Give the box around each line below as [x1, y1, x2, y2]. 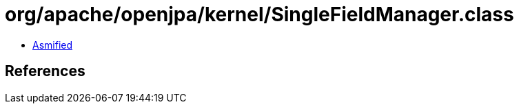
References [5, 62, 85, 80]
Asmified [32, 38, 73, 51]
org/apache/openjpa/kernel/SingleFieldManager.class [5, 3, 514, 26]
